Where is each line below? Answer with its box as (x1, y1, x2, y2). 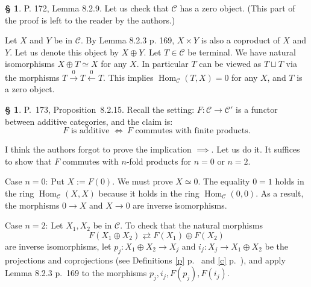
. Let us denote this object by (10, 45, 119, 58)
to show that (5, 154, 52, 167)
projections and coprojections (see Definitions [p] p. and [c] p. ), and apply (5, 253, 286, 266)
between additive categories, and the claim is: (5, 115, 173, 127)
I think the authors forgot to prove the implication (5, 143, 192, 156)
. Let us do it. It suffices (211, 143, 300, 156)
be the (265, 239, 289, 252)
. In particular (136, 57, 189, 70)
